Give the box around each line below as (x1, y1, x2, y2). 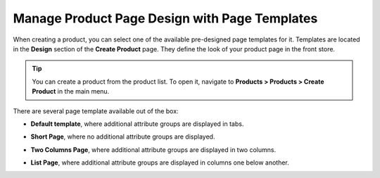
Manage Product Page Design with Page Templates (13, 11, 318, 26)
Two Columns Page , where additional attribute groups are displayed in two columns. (30, 145, 277, 154)
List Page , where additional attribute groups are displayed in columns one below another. (30, 158, 290, 167)
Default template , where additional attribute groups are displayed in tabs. (30, 120, 244, 128)
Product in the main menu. (32, 87, 110, 96)
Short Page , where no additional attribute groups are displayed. (30, 132, 215, 141)
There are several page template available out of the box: (13, 106, 179, 115)
